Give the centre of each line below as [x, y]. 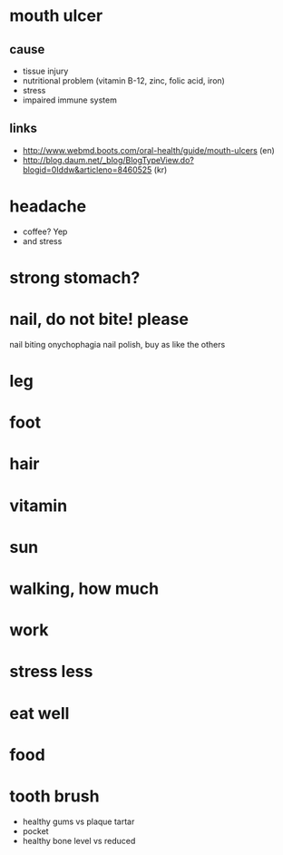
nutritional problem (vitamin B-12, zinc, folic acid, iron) [123, 81]
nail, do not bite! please [99, 319]
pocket [35, 830]
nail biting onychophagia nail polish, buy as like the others [117, 344]
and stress [42, 241]
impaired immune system [70, 100]
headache [48, 206]
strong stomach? [75, 277]
